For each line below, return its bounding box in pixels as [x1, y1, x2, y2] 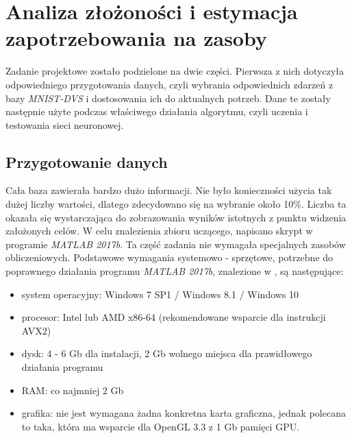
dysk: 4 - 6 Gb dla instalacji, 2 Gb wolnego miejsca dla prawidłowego [21, 346, 312, 361]
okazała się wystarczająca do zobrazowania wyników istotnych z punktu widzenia [5, 210, 347, 224]
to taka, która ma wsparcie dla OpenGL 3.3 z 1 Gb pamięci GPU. [21, 419, 300, 433]
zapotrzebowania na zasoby [5, 24, 267, 52]
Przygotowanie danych [5, 151, 168, 172]
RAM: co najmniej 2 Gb [21, 382, 124, 397]
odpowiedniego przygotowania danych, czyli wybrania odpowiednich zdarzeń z [5, 77, 334, 91]
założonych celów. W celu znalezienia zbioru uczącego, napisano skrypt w [5, 223, 313, 238]
